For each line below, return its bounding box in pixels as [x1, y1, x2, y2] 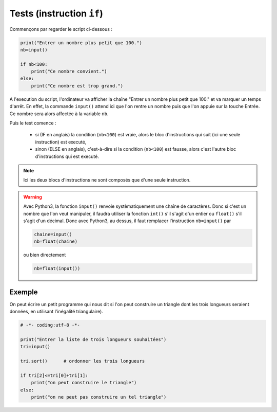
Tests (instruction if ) [9, 8, 104, 19]
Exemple [9, 288, 38, 296]
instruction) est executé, [35, 139, 87, 145]
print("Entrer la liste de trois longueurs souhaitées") [20, 336, 167, 342]
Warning [23, 193, 42, 200]
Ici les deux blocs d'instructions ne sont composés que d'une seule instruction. [23, 177, 191, 183]
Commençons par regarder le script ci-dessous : [9, 26, 113, 32]
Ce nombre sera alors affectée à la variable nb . [9, 111, 109, 117]
